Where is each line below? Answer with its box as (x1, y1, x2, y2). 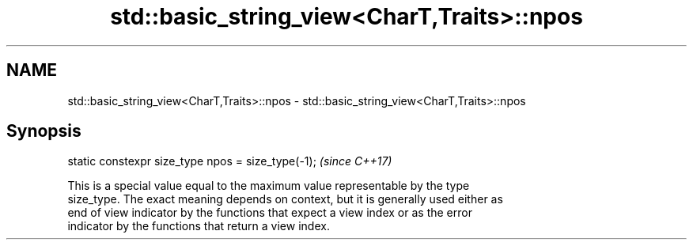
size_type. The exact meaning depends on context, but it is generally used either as (67, 192, 503, 206)
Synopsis (6, 121, 81, 142)
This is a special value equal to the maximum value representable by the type (67, 179, 470, 193)
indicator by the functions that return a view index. (67, 219, 330, 233)
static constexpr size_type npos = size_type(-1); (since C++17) (67, 154, 392, 168)
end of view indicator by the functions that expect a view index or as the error (67, 206, 472, 220)
